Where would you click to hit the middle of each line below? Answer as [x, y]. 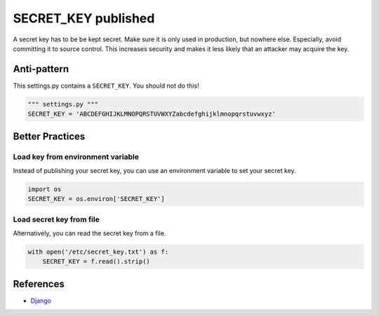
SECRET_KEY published [84, 18]
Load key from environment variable [76, 156]
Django [41, 301]
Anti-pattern [41, 69]
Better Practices [49, 136]
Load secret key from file [56, 219]
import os [45, 189]
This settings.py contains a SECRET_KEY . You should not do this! [106, 85]
